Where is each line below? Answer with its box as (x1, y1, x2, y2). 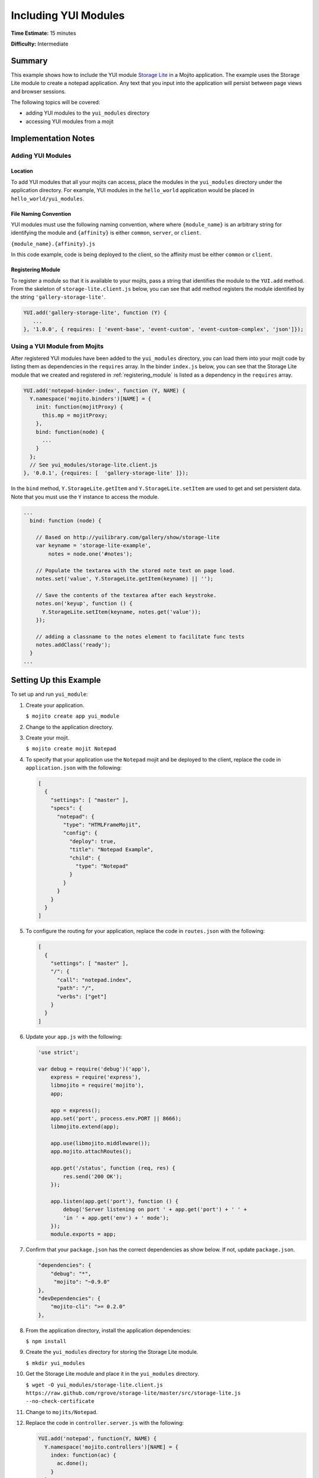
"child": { (69, 854, 101, 861)
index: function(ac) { (50, 1451, 116, 1458)
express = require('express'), (50, 1074, 141, 1080)
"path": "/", (57, 985, 95, 991)
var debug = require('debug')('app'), (38, 1065, 151, 1072)
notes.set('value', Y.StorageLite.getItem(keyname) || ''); (35, 575, 214, 582)
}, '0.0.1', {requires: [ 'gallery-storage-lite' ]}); (23, 470, 189, 477)
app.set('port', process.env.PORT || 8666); (50, 1115, 182, 1122)
